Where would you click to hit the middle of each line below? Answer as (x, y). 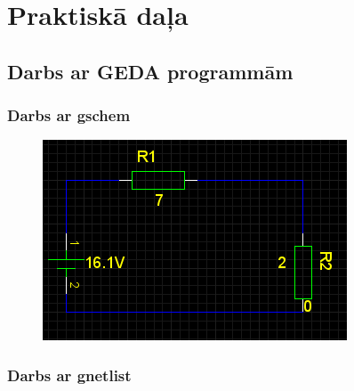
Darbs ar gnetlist (69, 375)
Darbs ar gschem (69, 115)
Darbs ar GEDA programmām (150, 71)
